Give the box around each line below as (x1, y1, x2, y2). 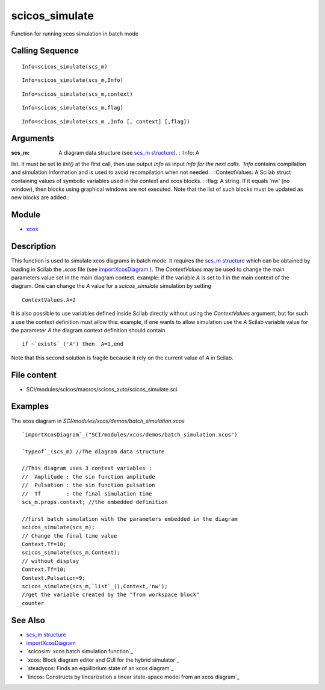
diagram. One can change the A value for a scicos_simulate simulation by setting (11, 282, 212, 290)
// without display (22, 558, 79, 564)
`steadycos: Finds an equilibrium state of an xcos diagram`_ (26, 665, 174, 672)
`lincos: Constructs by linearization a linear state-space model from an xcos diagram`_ (26, 673, 240, 680)
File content (11, 370, 57, 380)
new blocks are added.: (11, 194, 69, 201)
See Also (11, 615, 45, 626)
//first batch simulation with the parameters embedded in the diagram (22, 515, 238, 522)
